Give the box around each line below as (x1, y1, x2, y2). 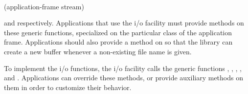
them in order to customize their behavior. (4, 82, 132, 92)
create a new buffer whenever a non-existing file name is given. (4, 46, 192, 56)
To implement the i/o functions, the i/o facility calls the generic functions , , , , (4, 63, 242, 73)
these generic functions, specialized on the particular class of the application (4, 27, 232, 37)
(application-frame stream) (4, 1, 84, 11)
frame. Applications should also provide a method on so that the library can (4, 37, 233, 47)
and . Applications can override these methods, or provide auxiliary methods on (4, 72, 243, 83)
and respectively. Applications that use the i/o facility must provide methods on (4, 18, 244, 28)
